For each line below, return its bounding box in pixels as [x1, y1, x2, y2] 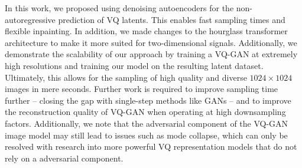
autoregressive [5, 13, 56, 25]
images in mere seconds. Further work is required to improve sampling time [5, 83, 278, 95]
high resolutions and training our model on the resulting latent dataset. [5, 59, 264, 71]
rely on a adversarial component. [5, 151, 124, 164]
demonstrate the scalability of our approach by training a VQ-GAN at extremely [5, 48, 298, 60]
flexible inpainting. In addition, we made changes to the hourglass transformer [5, 25, 288, 37]
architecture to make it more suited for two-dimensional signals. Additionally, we [5, 36, 297, 48]
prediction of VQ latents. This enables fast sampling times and [58, 13, 285, 25]
